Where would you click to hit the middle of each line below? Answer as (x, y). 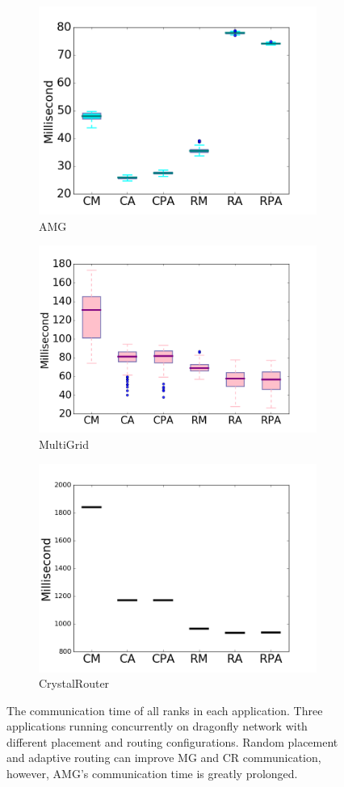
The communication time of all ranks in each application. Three (165, 710)
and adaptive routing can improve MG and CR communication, (164, 758)
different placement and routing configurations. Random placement (172, 741)
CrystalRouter (74, 683)
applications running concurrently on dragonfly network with (157, 726)
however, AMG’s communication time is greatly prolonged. (152, 774)
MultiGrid (64, 444)
